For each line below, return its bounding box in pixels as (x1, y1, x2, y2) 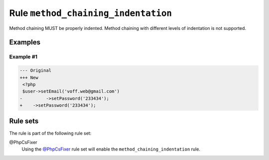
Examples (9, 38, 41, 47)
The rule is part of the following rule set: (9, 130, 92, 136)
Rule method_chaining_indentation (9, 7, 172, 18)
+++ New (19, 75, 38, 80)
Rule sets (9, 117, 39, 126)
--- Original (19, 68, 52, 73)
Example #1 (9, 53, 37, 60)
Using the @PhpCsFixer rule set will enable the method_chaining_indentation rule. (21, 146, 200, 152)
